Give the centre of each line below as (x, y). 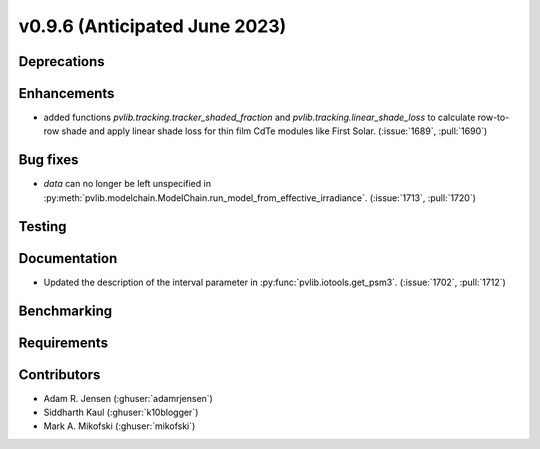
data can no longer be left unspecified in (127, 184)
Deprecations (61, 61)
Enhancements (66, 93)
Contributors (59, 374)
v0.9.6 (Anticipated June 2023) (152, 26)
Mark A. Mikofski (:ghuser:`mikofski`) (119, 426)
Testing (42, 226)
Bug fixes (48, 160)
